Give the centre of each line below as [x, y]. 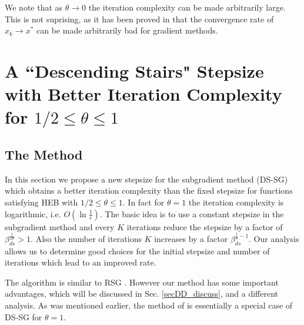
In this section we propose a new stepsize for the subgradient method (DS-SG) [146, 179]
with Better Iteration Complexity [143, 94]
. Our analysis [274, 238]
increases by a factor [191, 238]
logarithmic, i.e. [33, 213]
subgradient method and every [60, 226]
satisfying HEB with [41, 202]
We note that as [34, 7]
